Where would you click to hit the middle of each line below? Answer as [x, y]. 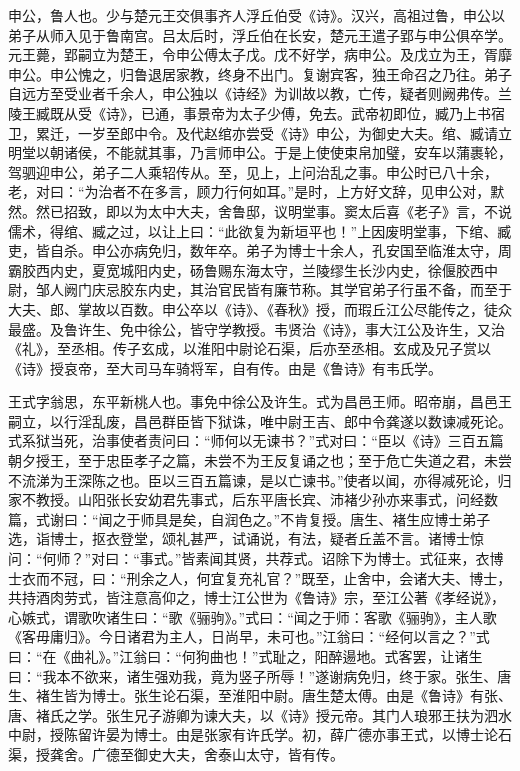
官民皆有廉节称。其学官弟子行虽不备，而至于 [364, 289]
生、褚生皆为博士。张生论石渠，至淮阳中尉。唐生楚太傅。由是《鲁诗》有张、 [260, 695]
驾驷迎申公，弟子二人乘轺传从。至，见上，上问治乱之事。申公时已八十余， [253, 171]
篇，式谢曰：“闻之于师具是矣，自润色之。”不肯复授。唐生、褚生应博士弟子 [249, 518]
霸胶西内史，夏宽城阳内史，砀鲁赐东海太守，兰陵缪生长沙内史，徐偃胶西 [246, 269]
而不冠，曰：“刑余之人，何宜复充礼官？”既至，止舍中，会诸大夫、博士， [273, 577]
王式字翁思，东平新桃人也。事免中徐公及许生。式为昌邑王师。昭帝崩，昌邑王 [260, 401]
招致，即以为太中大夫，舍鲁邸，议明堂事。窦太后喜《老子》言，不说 [287, 210]
